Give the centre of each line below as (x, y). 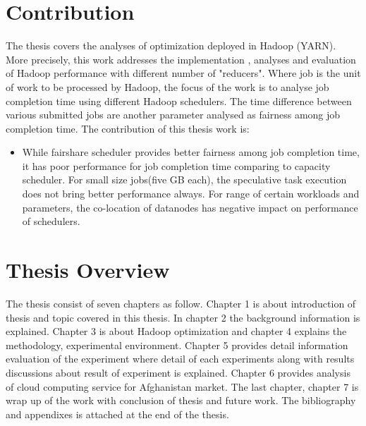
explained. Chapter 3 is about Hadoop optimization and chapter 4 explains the (176, 331)
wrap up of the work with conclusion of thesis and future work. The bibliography (181, 400)
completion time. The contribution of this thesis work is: (128, 128)
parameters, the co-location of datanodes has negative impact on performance (190, 207)
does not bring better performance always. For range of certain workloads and (191, 194)
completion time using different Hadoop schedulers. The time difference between (179, 101)
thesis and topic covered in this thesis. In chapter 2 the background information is (183, 317)
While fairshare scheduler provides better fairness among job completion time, (191, 152)
